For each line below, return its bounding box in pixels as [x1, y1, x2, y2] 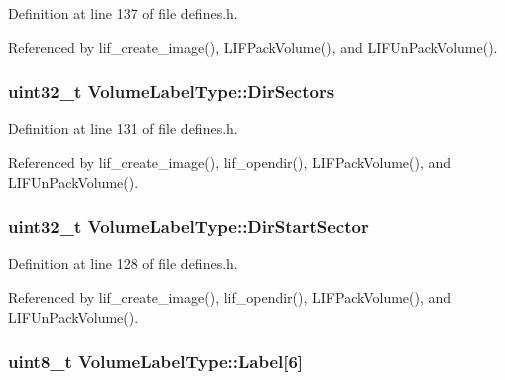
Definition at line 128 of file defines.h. [8, 253, 238, 274]
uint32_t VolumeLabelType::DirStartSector [8, 214, 369, 239]
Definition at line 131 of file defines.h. [8, 118, 238, 139]
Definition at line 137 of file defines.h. [8, 3, 238, 23]
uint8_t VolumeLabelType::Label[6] [8, 349, 304, 374]
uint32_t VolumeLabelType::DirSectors [8, 79, 335, 104]
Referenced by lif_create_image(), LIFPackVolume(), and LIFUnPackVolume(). [8, 36, 498, 57]
